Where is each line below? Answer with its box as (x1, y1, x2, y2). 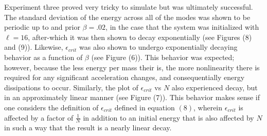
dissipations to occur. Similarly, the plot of (4, 82, 138, 92)
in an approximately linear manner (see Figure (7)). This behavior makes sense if (4, 92, 260, 103)
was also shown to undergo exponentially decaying (79, 42, 238, 52)
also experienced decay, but (171, 82, 258, 92)
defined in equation (114, 102, 175, 112)
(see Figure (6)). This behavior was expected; (91, 51, 235, 62)
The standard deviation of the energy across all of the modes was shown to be (4, 11, 251, 22)
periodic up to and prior (4, 22, 80, 32)
